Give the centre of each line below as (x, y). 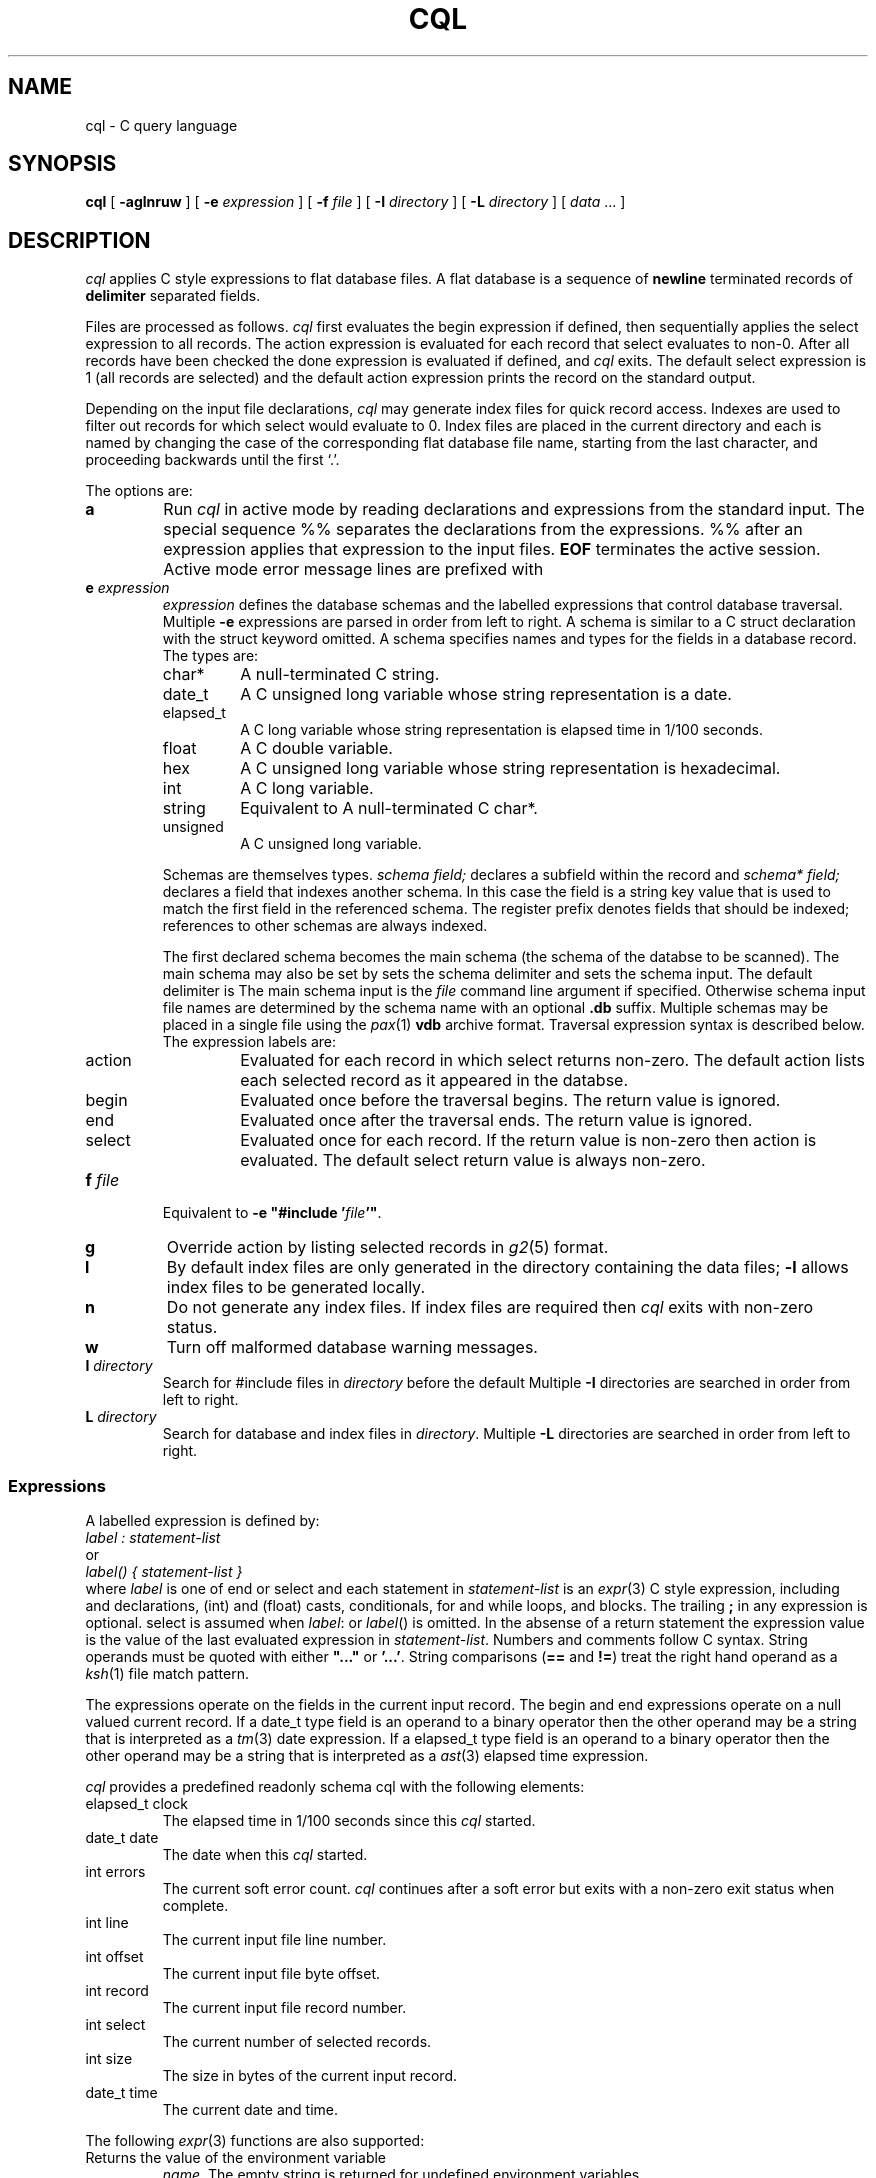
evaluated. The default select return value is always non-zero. (473, 1160)
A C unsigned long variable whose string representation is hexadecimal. (510, 768)
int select (115, 2025)
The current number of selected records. (297, 2042)
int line (107, 1923)
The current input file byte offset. (271, 1974)
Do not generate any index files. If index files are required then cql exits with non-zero (490, 1307)
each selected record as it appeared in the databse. (434, 1080)
